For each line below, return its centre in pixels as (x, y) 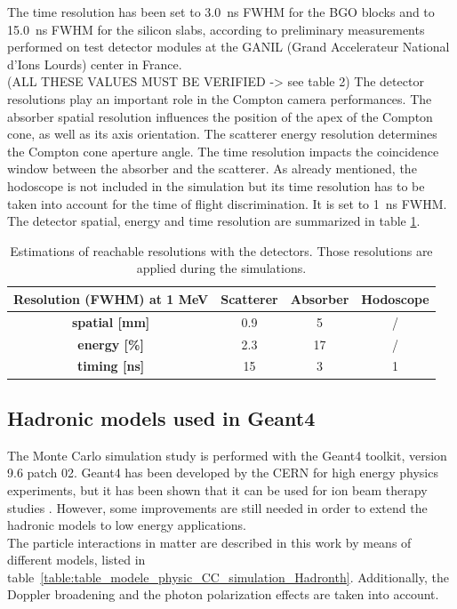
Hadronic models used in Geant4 (161, 417)
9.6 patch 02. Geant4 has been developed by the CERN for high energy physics (223, 473)
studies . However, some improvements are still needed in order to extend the (217, 507)
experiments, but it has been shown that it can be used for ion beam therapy (217, 489)
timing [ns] (111, 366)
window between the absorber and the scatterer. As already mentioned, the (212, 168)
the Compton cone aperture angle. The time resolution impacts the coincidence (223, 151)
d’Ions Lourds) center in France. (95, 64)
